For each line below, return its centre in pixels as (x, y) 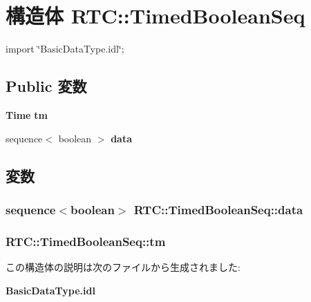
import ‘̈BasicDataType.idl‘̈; (65, 49)
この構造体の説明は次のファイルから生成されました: (123, 266)
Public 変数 (46, 86)
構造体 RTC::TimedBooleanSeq (155, 16)
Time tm (27, 114)
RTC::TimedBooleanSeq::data (218, 209)
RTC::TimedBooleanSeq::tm (86, 241)
